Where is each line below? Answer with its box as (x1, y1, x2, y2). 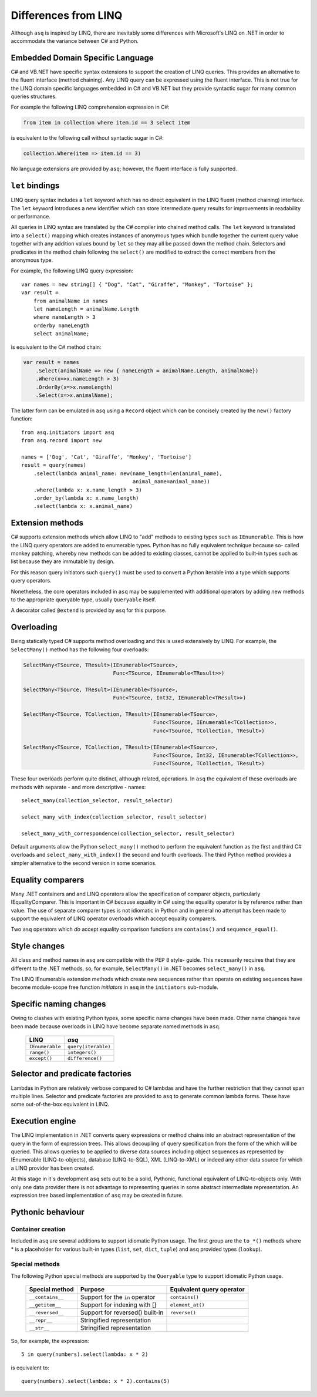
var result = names (23, 359, 79, 366)
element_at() (170, 1301, 205, 1308)
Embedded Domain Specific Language (11, 53, 154, 63)
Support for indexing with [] (80, 1301, 157, 1309)
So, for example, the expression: (11, 1338, 89, 1345)
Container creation (11, 1225, 66, 1233)
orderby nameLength (33, 322, 90, 329)
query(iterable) (68, 1043, 111, 1050)
